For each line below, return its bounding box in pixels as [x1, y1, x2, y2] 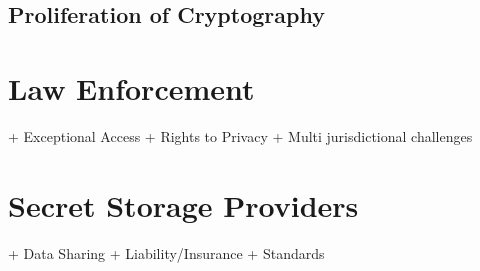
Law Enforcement [8, 67, 255, 108]
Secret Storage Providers [8, 184, 359, 225]
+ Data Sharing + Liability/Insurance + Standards [8, 242, 325, 263]
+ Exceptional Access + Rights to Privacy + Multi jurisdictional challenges [8, 125, 473, 146]
